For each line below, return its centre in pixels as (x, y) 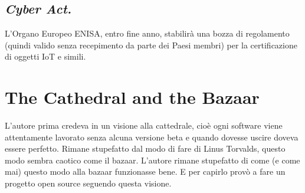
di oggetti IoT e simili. (45, 56)
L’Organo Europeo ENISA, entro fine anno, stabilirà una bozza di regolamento (147, 33)
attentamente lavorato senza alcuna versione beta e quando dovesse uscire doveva (152, 137)
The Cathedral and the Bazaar (132, 97)
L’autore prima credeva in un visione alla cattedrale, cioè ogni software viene (144, 125)
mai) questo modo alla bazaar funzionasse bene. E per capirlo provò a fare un (145, 171)
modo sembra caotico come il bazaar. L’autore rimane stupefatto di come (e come (152, 160)
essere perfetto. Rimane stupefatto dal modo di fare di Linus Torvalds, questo (145, 148)
